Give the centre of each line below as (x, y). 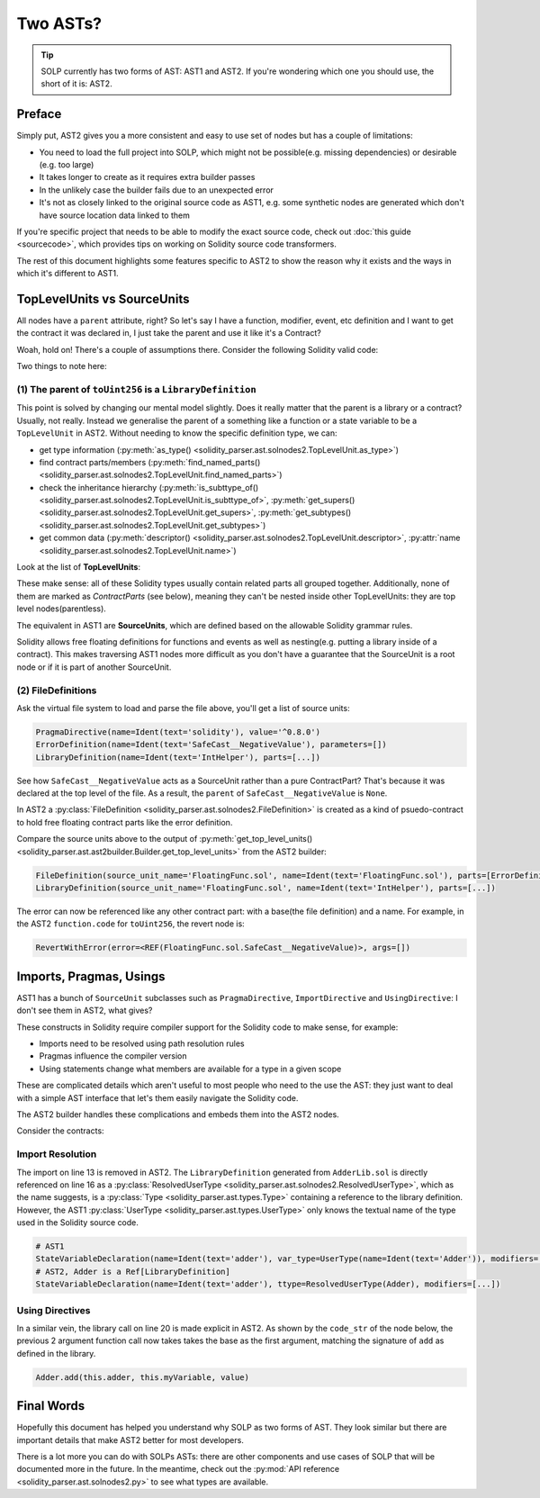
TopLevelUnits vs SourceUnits (103, 298)
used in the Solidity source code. (78, 1223)
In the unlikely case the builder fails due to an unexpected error (157, 190)
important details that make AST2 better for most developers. (130, 1439)
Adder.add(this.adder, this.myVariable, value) (142, 1377)
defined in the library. (56, 1353)
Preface (39, 114)
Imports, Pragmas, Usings (91, 976)
